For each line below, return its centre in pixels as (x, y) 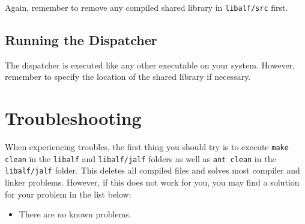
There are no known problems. (75, 214)
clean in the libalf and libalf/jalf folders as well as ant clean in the (140, 158)
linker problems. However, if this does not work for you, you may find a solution (152, 182)
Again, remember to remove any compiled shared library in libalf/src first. (146, 7)
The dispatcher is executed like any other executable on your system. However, (150, 65)
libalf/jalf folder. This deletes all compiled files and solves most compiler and (152, 170)
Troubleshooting (73, 118)
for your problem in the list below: (68, 194)
